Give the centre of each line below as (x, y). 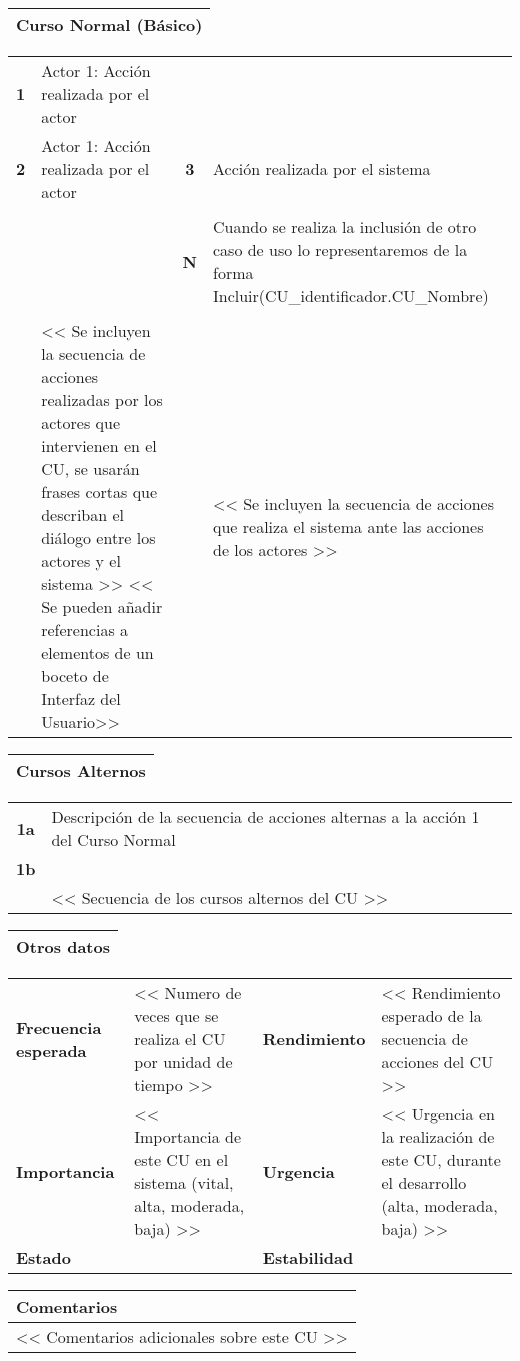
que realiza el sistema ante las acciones (348, 526)
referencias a (85, 629)
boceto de (75, 675)
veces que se (176, 1015)
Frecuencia (59, 1027)
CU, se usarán (90, 468)
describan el (83, 514)
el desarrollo (424, 1182)
